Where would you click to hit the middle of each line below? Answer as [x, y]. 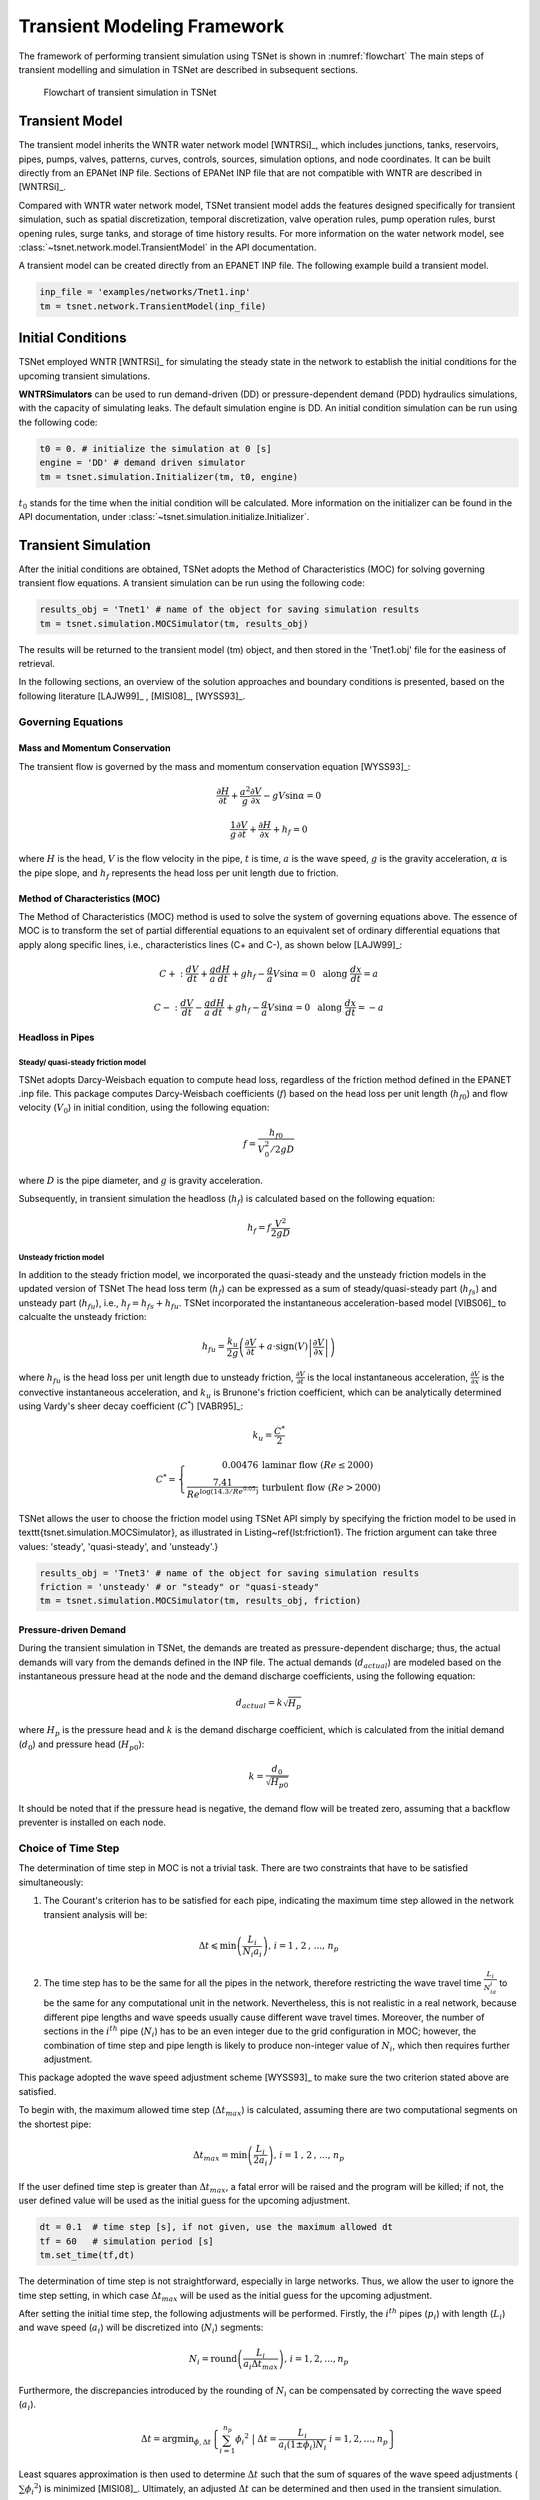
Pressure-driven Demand [72, 1629]
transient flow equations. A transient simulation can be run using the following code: [191, 583]
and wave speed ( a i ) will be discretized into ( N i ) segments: [141, 2328]
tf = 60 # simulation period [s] [126, 2241]
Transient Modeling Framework [151, 26]
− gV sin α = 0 [292, 795]
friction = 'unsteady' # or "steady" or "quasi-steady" [179, 1586]
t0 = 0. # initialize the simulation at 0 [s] [155, 448]
